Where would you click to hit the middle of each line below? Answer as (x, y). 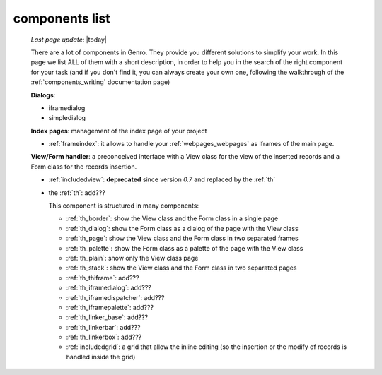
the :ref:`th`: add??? (77, 192)
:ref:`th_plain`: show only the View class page (132, 258)
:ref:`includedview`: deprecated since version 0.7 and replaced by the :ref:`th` (162, 179)
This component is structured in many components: (124, 206)
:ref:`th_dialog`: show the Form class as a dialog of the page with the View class (182, 228)
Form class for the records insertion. (84, 167)
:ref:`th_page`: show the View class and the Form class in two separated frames (182, 238)
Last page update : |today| (69, 40)
